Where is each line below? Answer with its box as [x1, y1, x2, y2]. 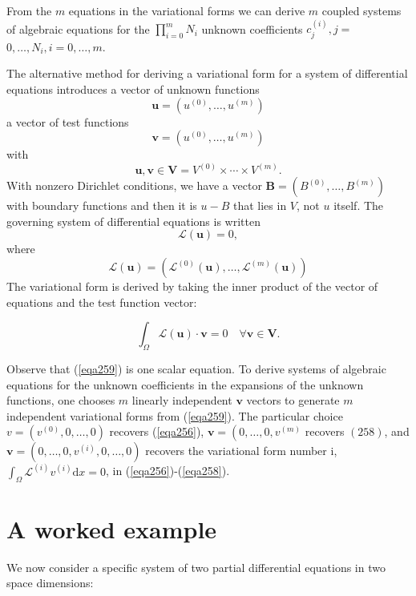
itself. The [333, 197, 384, 214]
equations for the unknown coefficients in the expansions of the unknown [6, 376, 364, 393]
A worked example [6, 512, 217, 545]
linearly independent [131, 392, 232, 409]
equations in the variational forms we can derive [68, 2, 305, 18]
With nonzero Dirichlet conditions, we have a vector [6, 177, 262, 194]
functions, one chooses [6, 392, 115, 409]
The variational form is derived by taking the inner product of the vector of [6, 278, 378, 295]
